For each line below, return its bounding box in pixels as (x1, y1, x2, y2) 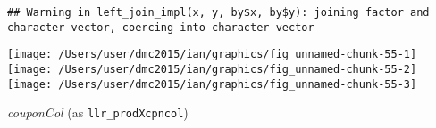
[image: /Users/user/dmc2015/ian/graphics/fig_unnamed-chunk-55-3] (7, 77, 417, 91)
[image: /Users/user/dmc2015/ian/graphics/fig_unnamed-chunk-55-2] (7, 62, 417, 76)
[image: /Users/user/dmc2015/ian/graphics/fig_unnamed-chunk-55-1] (7, 48, 417, 61)
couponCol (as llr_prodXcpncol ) (7, 103, 189, 122)
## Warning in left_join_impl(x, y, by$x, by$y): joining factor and (7, 6, 430, 19)
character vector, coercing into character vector (7, 20, 314, 34)
